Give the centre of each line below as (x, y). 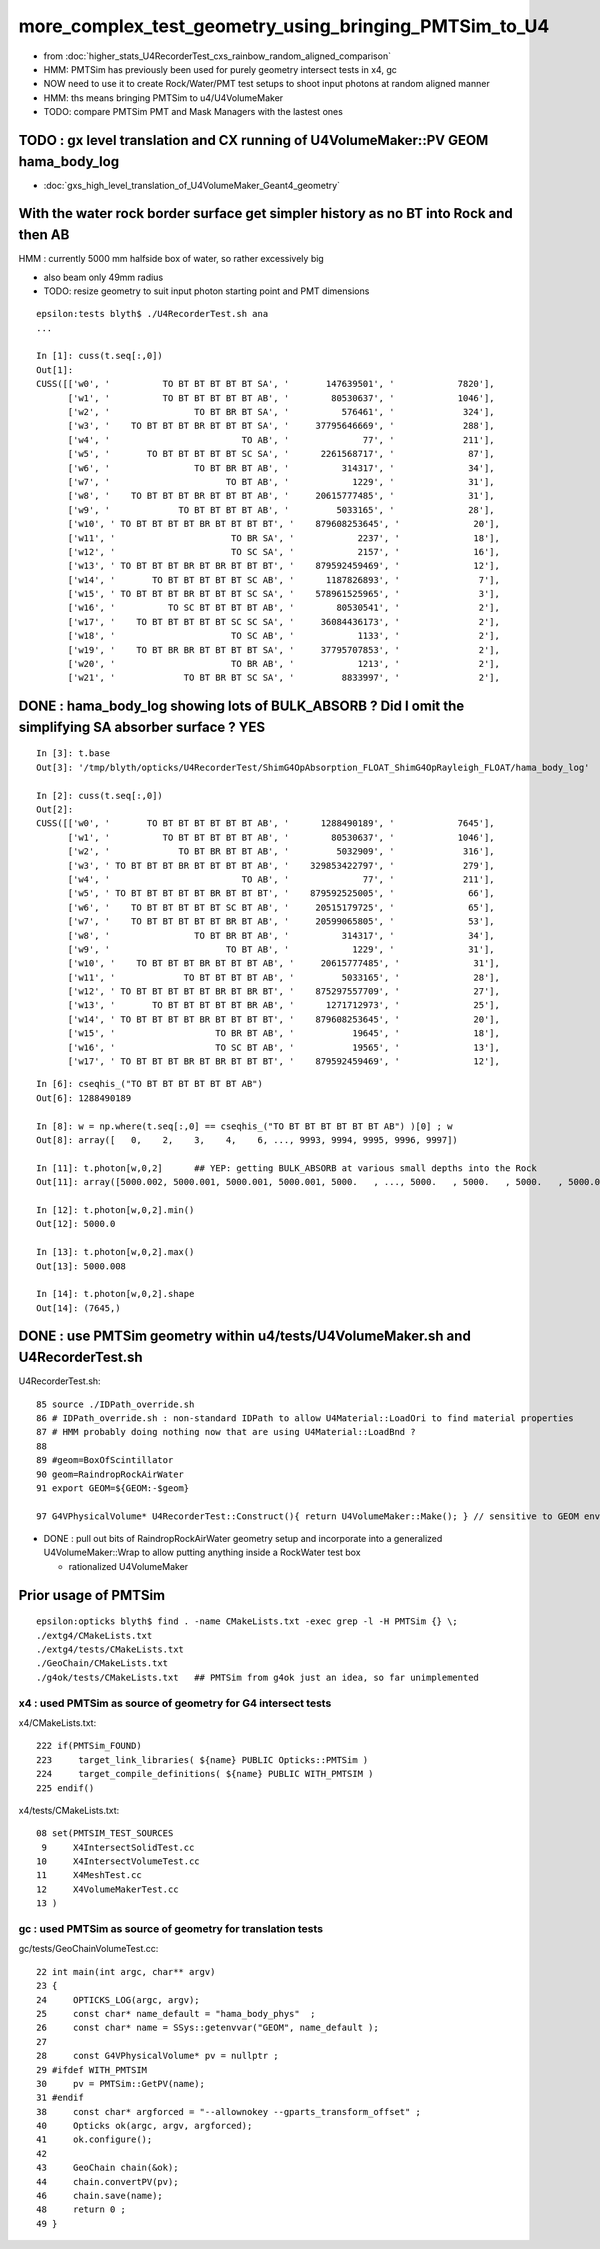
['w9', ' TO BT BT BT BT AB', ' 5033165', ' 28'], (281, 509)
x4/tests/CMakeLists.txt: (69, 1810)
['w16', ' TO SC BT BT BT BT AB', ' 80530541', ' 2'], (283, 608)
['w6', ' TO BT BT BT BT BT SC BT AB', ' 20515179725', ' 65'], (281, 907)
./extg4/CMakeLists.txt (94, 1635)
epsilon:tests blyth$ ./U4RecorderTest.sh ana (152, 314)
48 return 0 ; (81, 2209)
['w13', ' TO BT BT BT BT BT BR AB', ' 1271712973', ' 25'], (283, 1005)
